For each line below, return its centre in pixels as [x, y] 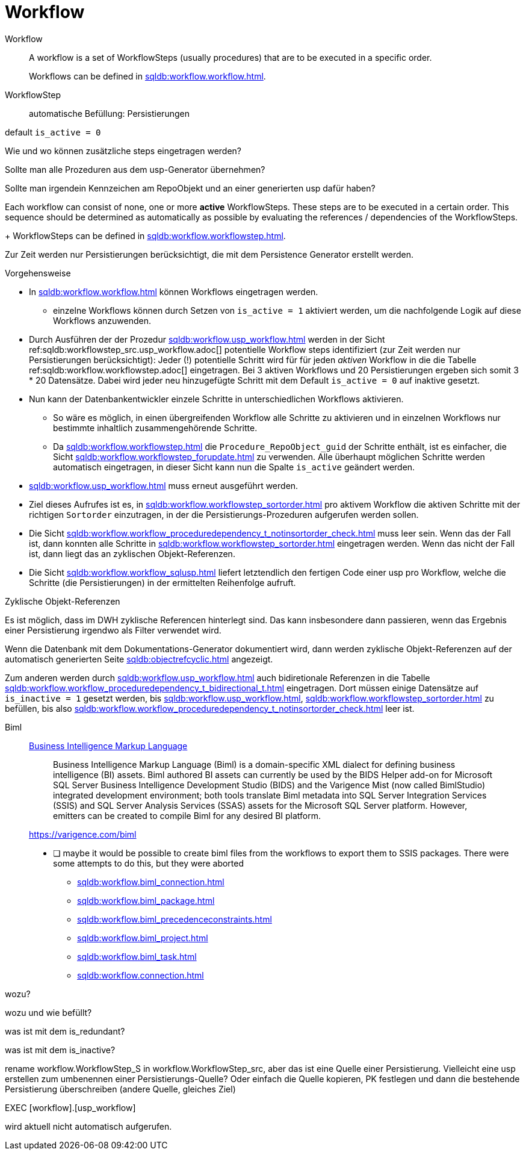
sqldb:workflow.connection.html [141, 975]
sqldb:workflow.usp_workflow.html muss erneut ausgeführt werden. [164, 485]
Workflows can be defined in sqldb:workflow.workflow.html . [147, 76]
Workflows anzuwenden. [102, 320]
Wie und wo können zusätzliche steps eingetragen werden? [123, 151]
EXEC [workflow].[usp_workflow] [70, 1107]
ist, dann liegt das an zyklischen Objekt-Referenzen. [132, 553]
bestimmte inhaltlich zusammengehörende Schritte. [155, 428]
